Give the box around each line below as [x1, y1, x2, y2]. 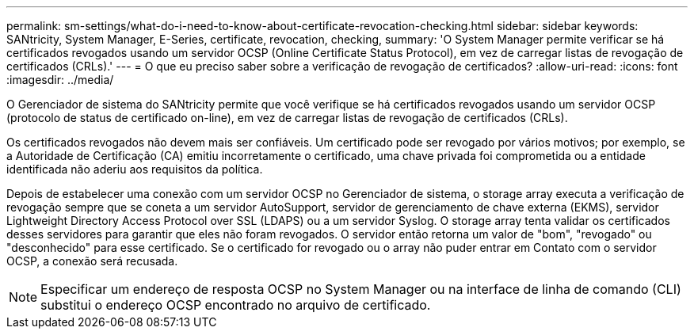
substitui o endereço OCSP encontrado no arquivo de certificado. [40, 297, 431, 313]
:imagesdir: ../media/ [6, 73, 114, 86]
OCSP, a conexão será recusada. [6, 254, 178, 268]
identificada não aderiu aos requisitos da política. [6, 162, 263, 176]
